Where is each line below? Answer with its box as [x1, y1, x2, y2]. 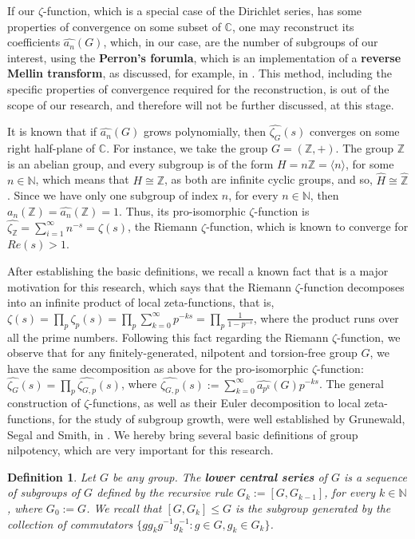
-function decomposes [299, 278, 405, 295]
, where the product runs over [253, 309, 399, 326]
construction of [7, 394, 81, 411]
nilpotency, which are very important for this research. [7, 442, 274, 458]
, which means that [35, 171, 129, 188]
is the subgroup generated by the [235, 499, 391, 516]
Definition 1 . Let [7, 468, 96, 485]
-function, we [337, 328, 401, 345]
